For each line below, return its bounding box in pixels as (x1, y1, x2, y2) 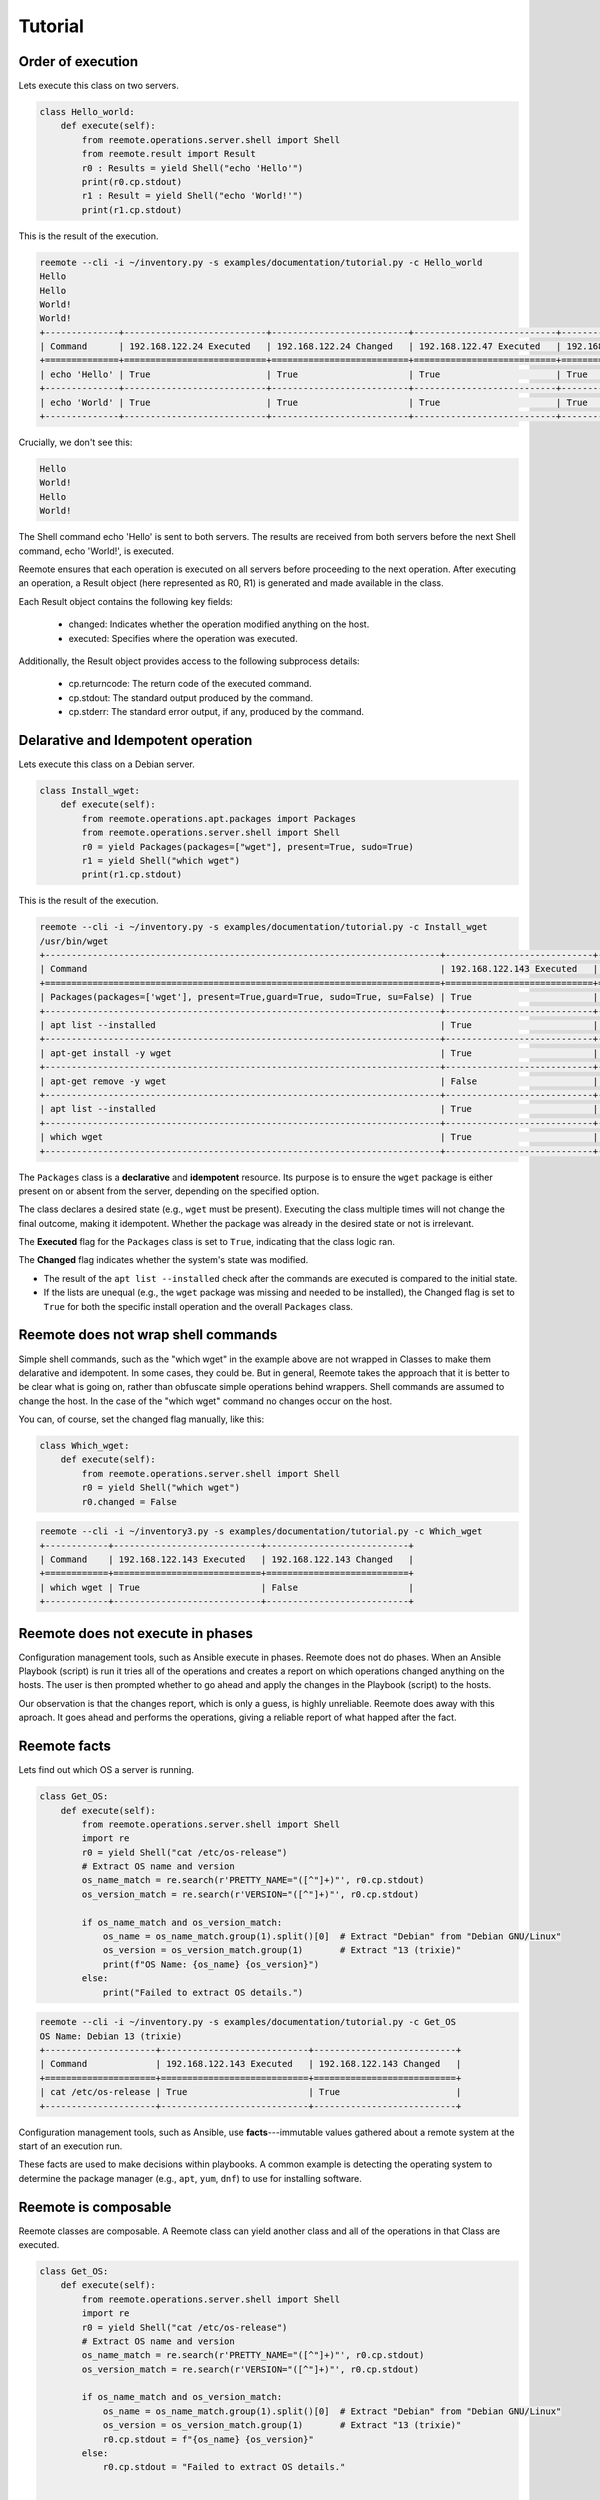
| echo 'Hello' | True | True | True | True (39, 368, 589, 380)
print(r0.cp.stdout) (81, 176, 183, 187)
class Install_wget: (39, 785, 140, 796)
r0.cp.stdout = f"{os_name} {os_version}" (102, 2433, 314, 2445)
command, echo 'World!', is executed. (18, 545, 175, 557)
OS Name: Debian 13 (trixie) (39, 2030, 183, 2042)
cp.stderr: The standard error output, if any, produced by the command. (68, 706, 365, 718)
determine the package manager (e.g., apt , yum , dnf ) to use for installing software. (18, 2172, 362, 2184)
